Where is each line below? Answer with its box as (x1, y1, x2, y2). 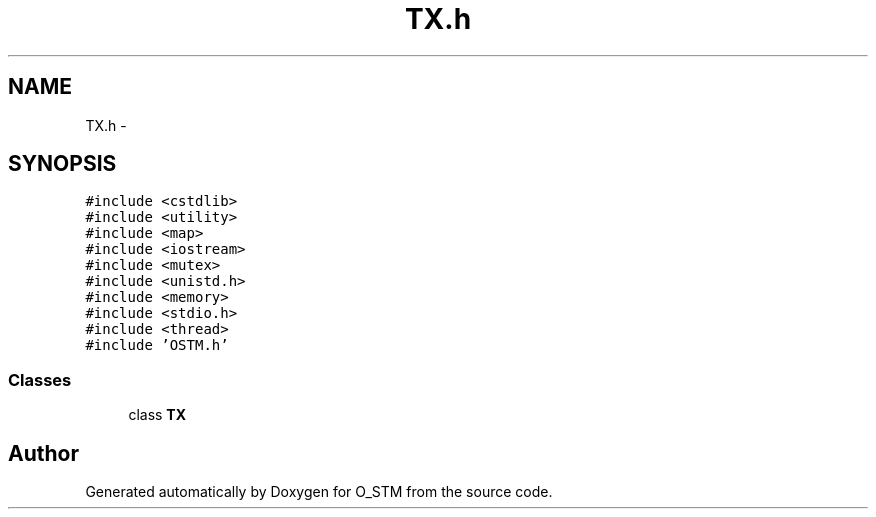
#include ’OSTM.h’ (85, 337, 229, 354)
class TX (128, 406, 187, 424)
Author (8, 440, 79, 466)
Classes (8, 369, 72, 390)
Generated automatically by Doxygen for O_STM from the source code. (85, 483, 553, 501)
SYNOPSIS (8, 151, 117, 177)
